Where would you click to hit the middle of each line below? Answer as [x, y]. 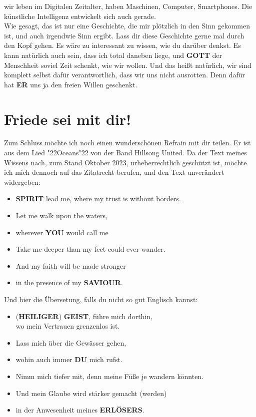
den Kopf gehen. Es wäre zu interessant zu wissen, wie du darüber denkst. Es [122, 45]
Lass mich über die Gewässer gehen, [71, 342]
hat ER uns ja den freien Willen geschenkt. [71, 84]
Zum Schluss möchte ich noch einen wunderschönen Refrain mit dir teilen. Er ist [127, 143]
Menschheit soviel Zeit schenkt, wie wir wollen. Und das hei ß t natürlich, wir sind [128, 65]
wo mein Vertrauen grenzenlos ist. [68, 326]
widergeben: [22, 182]
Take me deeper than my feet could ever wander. [90, 249]
